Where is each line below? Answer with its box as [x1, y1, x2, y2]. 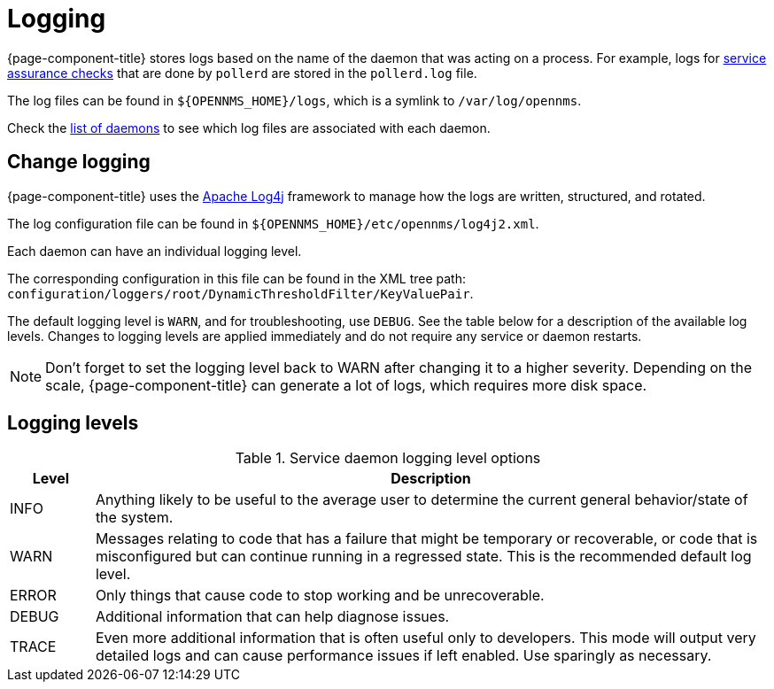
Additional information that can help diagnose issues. [95, 608, 450, 626]
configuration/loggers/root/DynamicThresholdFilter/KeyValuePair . [7, 285, 474, 301]
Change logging [7, 151, 151, 174]
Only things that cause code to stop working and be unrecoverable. [95, 586, 545, 605]
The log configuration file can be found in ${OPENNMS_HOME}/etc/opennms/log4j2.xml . [7, 215, 539, 231]
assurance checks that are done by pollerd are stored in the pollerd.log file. [7, 65, 477, 81]
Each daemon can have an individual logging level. [7, 243, 302, 259]
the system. [95, 508, 174, 527]
